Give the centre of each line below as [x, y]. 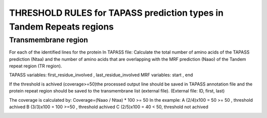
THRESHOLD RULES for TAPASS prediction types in [116, 13]
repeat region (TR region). [36, 66]
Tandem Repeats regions [61, 27]
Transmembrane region [49, 40]
